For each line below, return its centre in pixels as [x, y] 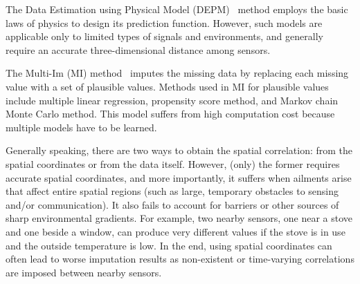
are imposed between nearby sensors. [84, 272]
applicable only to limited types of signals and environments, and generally [164, 36]
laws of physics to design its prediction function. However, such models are [164, 22]
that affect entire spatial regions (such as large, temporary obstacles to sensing [172, 191]
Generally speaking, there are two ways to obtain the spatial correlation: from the [179, 150]
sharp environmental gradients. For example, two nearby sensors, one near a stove [179, 218]
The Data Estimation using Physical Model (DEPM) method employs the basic [177, 9]
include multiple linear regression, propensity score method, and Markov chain [172, 100]
